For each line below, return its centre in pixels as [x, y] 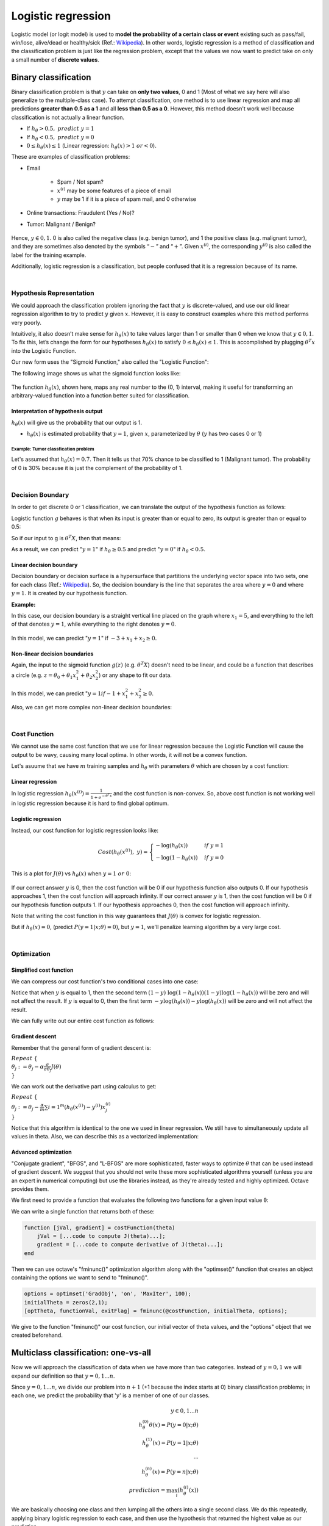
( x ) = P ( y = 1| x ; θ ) [176, 1443]
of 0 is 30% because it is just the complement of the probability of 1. [97, 468]
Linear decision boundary [44, 565]
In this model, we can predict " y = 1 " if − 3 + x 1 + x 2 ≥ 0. [84, 639]
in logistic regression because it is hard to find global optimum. [90, 803]
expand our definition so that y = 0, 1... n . [63, 1376]
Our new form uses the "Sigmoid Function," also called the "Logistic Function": [110, 362]
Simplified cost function [42, 970]
